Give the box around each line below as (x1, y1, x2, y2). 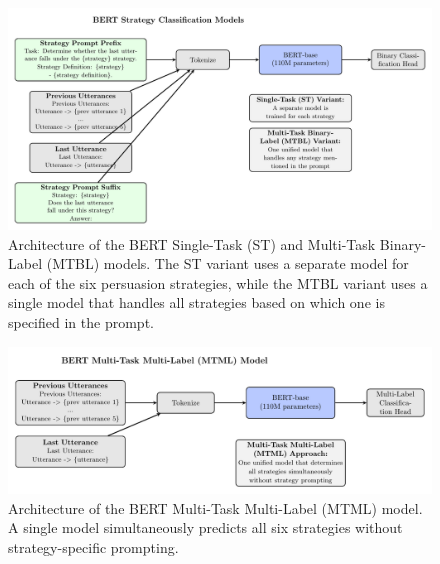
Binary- (379, 233, 426, 254)
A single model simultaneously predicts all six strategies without (8, 517, 403, 538)
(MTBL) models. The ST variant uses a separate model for (46, 253, 409, 274)
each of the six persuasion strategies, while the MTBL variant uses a (8, 272, 428, 293)
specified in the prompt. (8, 311, 154, 332)
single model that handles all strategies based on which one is (8, 292, 385, 313)
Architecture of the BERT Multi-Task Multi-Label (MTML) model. (8, 497, 423, 518)
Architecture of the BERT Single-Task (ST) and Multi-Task (8, 233, 376, 254)
